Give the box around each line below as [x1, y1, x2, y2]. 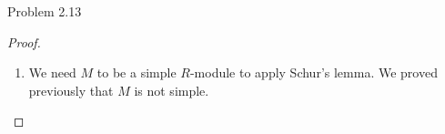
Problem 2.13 [7, 2, 82, 20]
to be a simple [96, 63, 177, 82]
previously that [28, 80, 114, 99]
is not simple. [134, 80, 209, 99]
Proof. [7, 32, 41, 51]
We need [28, 63, 76, 82]
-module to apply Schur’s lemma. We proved [189, 63, 438, 82]
